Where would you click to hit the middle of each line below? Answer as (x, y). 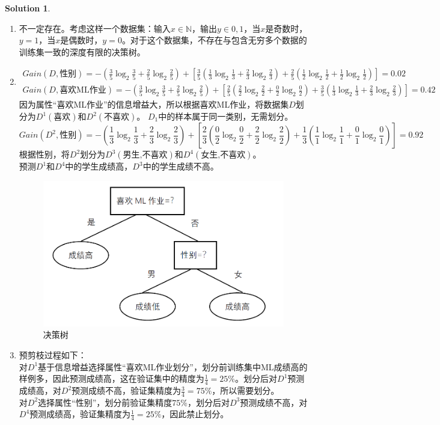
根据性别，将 (44, 154)
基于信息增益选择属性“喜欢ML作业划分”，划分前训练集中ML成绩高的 (173, 366)
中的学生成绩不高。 (181, 166)
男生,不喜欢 (145, 155)
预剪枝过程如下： (53, 355)
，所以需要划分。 (246, 390)
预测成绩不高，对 (274, 402)
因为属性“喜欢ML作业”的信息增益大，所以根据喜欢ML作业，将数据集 (154, 104)
